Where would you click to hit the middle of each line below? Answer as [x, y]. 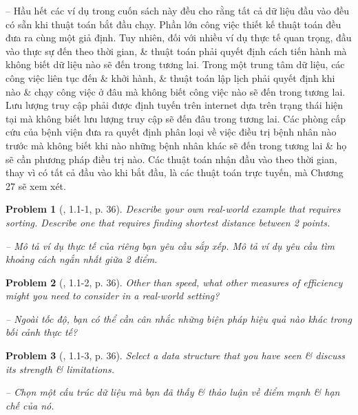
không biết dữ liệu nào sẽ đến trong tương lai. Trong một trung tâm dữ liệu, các [175, 64]
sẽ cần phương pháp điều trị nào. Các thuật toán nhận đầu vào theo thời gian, [171, 159]
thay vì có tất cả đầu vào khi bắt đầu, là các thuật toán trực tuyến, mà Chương [175, 172]
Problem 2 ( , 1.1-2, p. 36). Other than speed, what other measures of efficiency [174, 282]
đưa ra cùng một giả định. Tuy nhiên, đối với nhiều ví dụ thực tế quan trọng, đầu [179, 38]
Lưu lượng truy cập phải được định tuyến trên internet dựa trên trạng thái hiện [175, 105]
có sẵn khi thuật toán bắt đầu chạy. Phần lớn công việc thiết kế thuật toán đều [173, 24]
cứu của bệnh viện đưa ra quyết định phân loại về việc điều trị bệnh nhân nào [171, 132]
